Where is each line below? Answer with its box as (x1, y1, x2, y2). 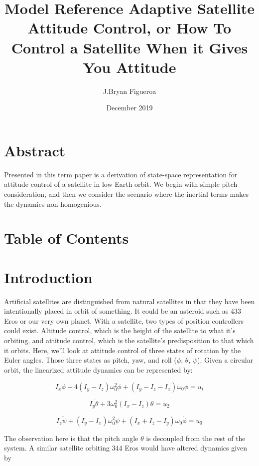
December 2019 (106, 102, 153, 113)
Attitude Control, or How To (27, 17, 232, 38)
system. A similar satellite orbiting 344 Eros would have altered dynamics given (4, 443, 248, 453)
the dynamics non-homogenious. (4, 198, 102, 209)
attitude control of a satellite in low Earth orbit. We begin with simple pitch (4, 179, 238, 189)
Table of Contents (4, 228, 129, 248)
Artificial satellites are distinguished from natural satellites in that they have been (4, 296, 255, 306)
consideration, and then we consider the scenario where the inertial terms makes (4, 189, 249, 199)
